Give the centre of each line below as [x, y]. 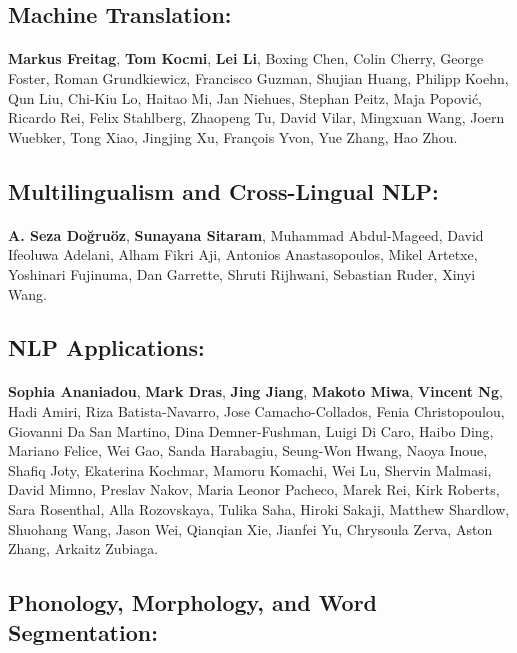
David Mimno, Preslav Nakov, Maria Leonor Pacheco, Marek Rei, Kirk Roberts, [254, 489]
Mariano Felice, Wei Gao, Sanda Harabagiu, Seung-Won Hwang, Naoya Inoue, [248, 450]
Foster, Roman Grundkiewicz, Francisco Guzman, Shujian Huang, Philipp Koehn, [258, 77]
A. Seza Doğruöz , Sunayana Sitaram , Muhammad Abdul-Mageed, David [246, 234]
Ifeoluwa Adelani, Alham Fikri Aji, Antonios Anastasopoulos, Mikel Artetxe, [243, 254]
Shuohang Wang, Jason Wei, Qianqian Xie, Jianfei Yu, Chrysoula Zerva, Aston [250, 528]
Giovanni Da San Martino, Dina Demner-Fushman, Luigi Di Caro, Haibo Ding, [251, 430]
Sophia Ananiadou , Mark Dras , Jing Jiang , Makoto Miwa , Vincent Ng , [255, 391]
